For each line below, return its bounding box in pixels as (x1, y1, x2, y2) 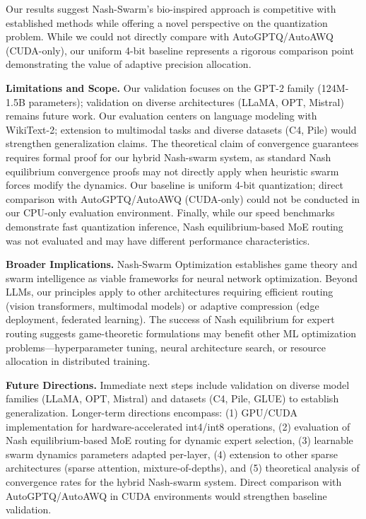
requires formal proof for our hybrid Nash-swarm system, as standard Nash (6, 149, 331, 164)
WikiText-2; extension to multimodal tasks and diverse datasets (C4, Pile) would (6, 122, 357, 136)
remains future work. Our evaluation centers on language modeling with (6, 108, 317, 123)
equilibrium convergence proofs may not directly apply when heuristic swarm (6, 163, 339, 178)
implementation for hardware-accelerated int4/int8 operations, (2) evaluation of (6, 419, 350, 433)
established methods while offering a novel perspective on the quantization (6, 15, 328, 30)
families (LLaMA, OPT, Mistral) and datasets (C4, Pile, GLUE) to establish (6, 391, 339, 406)
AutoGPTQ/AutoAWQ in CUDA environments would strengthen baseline (6, 488, 327, 503)
